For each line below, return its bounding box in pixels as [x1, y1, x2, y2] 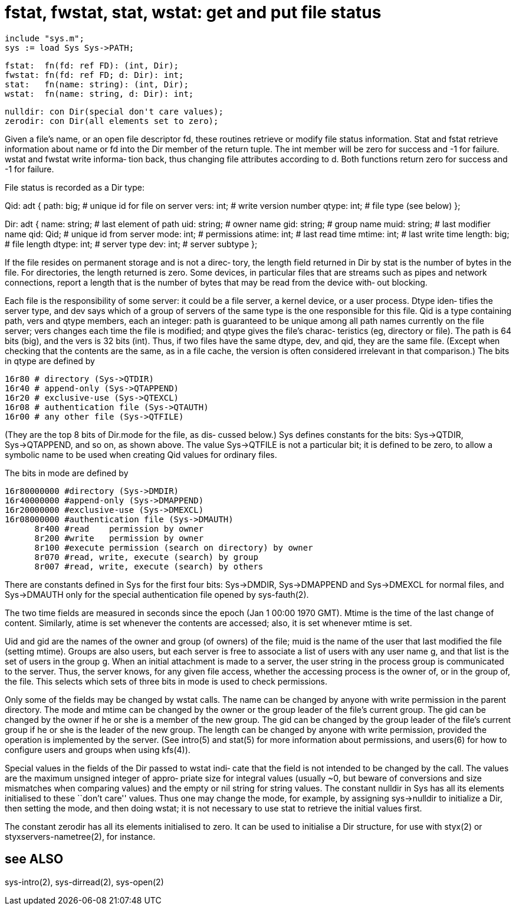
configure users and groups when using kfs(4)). [5, 744, 190, 755]
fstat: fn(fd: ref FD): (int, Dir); [5, 60, 179, 70]
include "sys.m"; [5, 33, 84, 43]
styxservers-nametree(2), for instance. [5, 831, 156, 842]
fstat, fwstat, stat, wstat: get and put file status [5, 2, 382, 22]
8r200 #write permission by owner [34, 533, 204, 543]
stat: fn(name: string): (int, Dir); [5, 79, 189, 89]
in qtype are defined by [5, 355, 95, 366]
